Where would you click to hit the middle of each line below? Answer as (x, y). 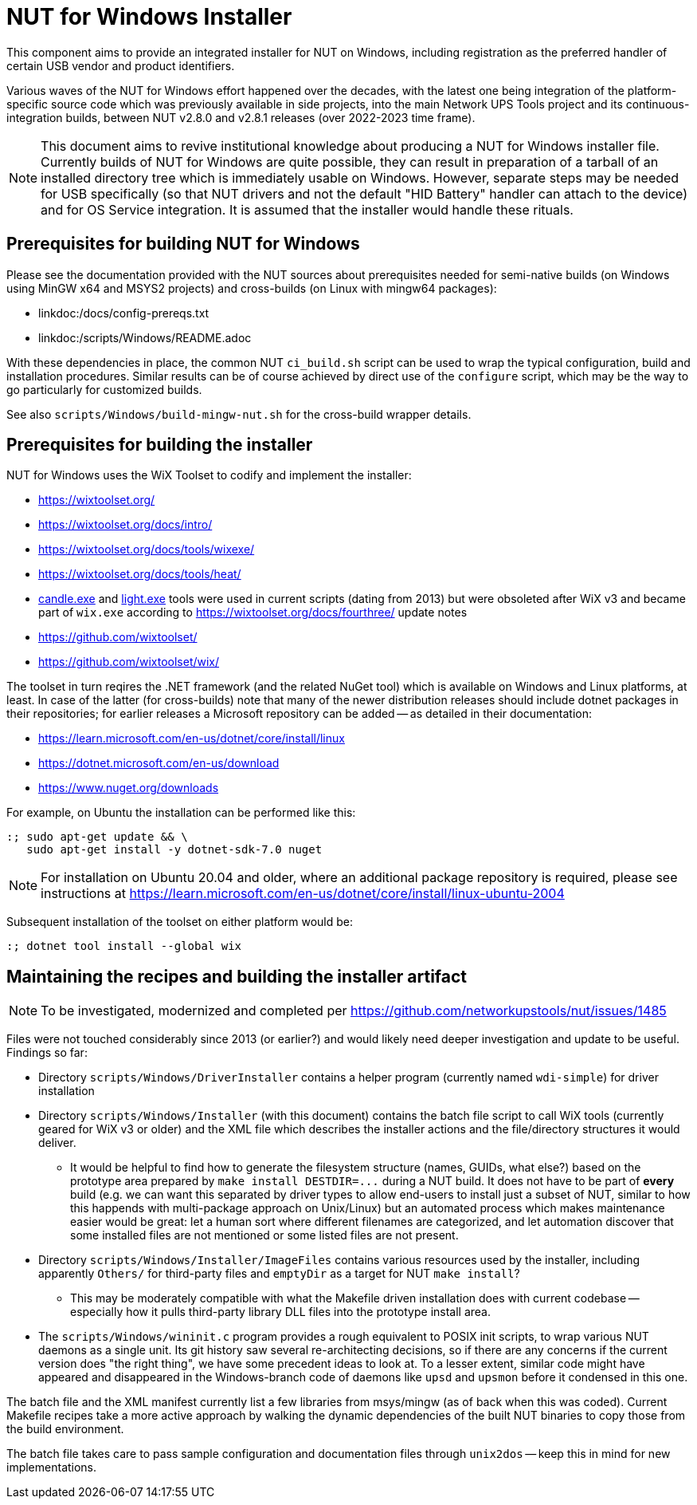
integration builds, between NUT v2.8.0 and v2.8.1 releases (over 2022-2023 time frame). (241, 117)
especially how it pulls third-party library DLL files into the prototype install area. (281, 1312)
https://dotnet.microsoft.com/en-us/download (159, 763)
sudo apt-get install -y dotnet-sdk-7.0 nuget (174, 850)
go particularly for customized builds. (104, 389)
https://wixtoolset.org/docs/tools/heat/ (140, 574)
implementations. (52, 1468)
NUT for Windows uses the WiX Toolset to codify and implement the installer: (209, 475)
